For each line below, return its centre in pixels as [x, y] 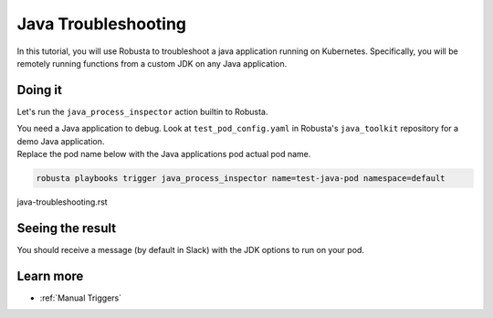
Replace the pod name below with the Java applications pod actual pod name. [164, 154]
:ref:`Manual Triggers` [81, 298]
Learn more [50, 276]
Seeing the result [67, 228]
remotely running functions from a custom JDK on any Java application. [152, 63]
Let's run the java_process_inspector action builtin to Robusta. [142, 111]
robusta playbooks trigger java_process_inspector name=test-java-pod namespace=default [241, 178]
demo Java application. [61, 141]
